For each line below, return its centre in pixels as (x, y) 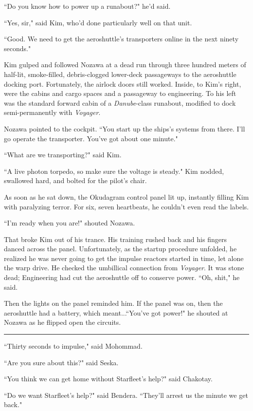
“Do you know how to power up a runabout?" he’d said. (87, 6)
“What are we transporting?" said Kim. (63, 155)
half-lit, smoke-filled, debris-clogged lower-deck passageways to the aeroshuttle (120, 74)
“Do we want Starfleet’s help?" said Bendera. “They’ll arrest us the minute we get (126, 395)
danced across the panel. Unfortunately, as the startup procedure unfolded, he (120, 249)
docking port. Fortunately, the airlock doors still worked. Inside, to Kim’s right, (123, 84)
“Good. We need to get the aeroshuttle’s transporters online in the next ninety (121, 39)
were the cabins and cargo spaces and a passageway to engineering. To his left (120, 93)
